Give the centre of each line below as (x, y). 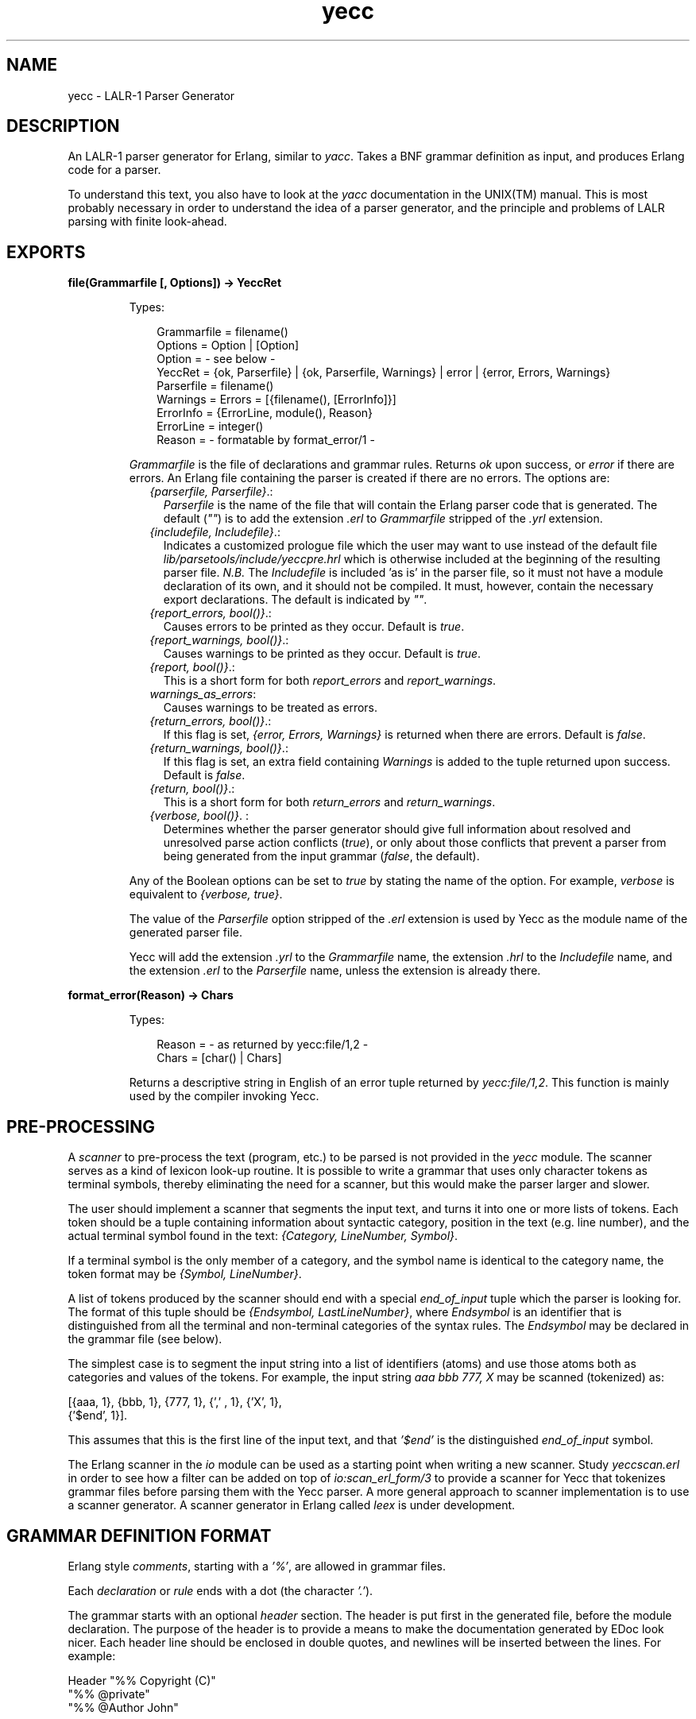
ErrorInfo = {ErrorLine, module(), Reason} (265, 413)
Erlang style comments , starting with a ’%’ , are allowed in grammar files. (257, 1566)
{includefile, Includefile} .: (215, 532)
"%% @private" (109, 1694)
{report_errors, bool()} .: (211, 613)
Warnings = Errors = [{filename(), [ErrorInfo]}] (276, 400)
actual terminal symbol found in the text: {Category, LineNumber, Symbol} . (263, 1236)
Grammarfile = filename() (222, 332)
